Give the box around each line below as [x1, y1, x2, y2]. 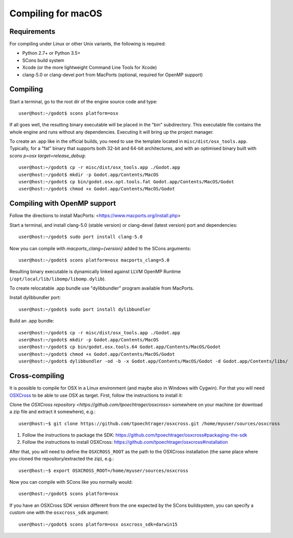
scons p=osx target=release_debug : [9, 153, 86, 159]
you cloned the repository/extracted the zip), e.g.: [9, 456, 115, 462]
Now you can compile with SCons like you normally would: [9, 479, 133, 485]
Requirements [9, 27, 56, 36]
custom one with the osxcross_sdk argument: [9, 509, 109, 515]
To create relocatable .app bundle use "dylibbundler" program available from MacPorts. [9, 285, 194, 291]
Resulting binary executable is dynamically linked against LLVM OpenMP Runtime [9, 269, 181, 275]
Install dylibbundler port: [9, 294, 61, 300]
